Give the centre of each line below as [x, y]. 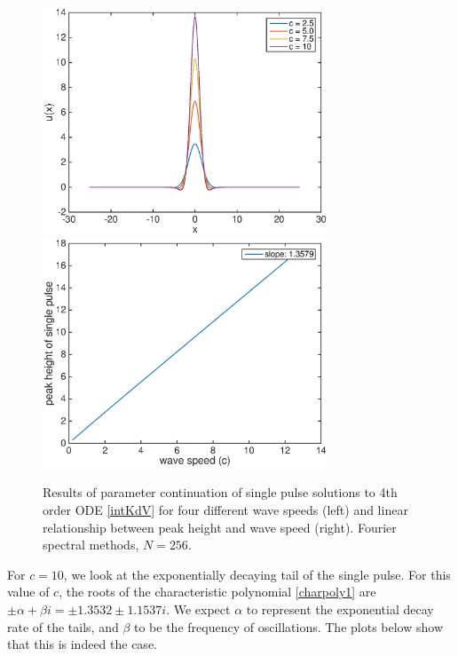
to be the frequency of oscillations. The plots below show [289, 626]
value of [28, 592]
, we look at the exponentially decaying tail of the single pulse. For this [257, 574]
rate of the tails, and [63, 626]
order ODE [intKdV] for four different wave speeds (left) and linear [225, 509]
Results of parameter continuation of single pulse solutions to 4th [220, 492]
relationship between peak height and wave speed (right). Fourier [220, 527]
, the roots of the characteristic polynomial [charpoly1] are [217, 592]
